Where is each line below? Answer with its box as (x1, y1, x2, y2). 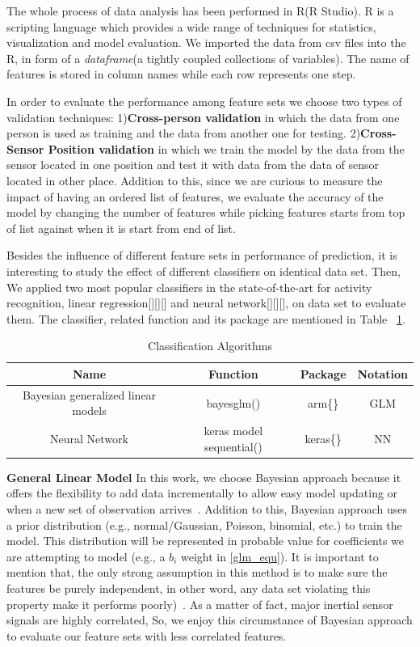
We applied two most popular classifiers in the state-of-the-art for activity (6, 278, 372, 295)
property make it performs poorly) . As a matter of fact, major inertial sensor (6, 595, 393, 612)
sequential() (204, 438, 262, 455)
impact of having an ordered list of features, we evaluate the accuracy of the (6, 188, 384, 205)
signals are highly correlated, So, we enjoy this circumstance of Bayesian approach (6, 611, 413, 628)
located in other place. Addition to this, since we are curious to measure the (6, 171, 383, 188)
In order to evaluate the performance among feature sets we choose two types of (6, 92, 402, 109)
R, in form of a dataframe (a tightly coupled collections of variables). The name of (6, 49, 409, 66)
